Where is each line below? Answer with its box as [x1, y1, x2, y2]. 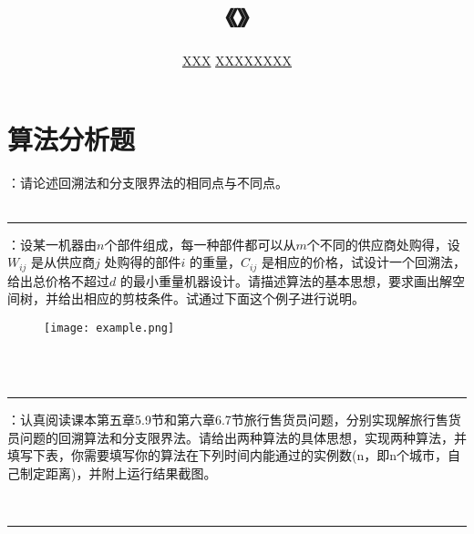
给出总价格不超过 [7, 271, 109, 290]
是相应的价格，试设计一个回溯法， [261, 252, 466, 272]
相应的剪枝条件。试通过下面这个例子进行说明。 [83, 289, 365, 308]
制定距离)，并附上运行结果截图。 [19, 463, 217, 482]
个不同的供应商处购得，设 [306, 234, 460, 253]
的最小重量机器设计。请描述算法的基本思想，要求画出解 [119, 271, 452, 290]
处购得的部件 [104, 252, 181, 272]
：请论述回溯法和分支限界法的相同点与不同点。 [7, 172, 288, 191]
